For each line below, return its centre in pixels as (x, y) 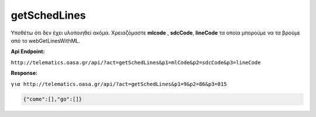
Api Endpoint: (28, 51)
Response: (24, 73)
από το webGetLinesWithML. (46, 40)
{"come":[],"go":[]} (52, 99)
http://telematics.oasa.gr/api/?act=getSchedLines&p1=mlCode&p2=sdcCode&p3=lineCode (136, 62)
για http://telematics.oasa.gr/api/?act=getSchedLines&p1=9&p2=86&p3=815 (119, 84)
